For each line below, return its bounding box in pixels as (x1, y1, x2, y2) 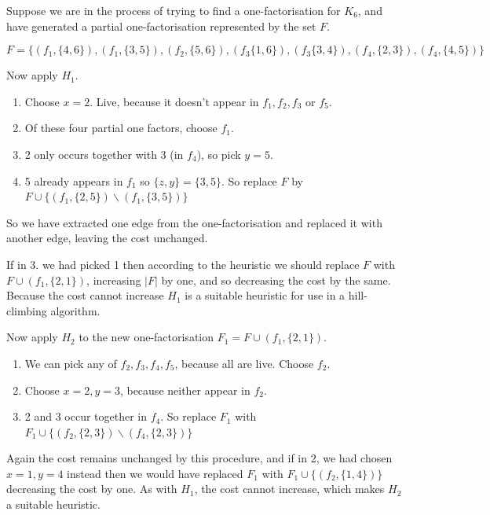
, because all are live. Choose (174, 355, 314, 371)
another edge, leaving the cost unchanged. (6, 230, 208, 246)
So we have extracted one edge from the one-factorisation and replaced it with (6, 214, 382, 230)
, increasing (86, 271, 141, 288)
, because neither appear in (119, 381, 250, 398)
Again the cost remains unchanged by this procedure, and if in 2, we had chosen (6, 450, 393, 466)
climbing (6, 302, 47, 318)
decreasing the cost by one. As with (6, 480, 177, 497)
